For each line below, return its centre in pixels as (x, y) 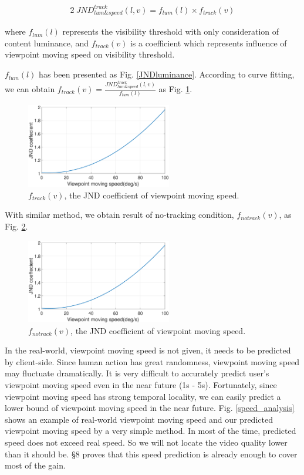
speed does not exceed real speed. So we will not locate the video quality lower (146, 442)
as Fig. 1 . (175, 88)
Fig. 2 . (16, 226)
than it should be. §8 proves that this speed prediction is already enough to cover (151, 454)
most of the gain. (35, 465)
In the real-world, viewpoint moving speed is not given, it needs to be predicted (148, 350)
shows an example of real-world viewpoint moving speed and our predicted (139, 419)
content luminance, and (47, 43)
